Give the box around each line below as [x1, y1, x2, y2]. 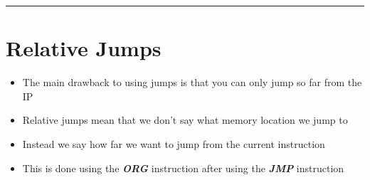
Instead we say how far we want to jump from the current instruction [22, 136, 325, 151]
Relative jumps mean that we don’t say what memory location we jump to [22, 112, 348, 127]
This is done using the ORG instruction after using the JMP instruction [22, 160, 344, 175]
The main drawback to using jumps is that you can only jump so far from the [22, 75, 362, 90]
